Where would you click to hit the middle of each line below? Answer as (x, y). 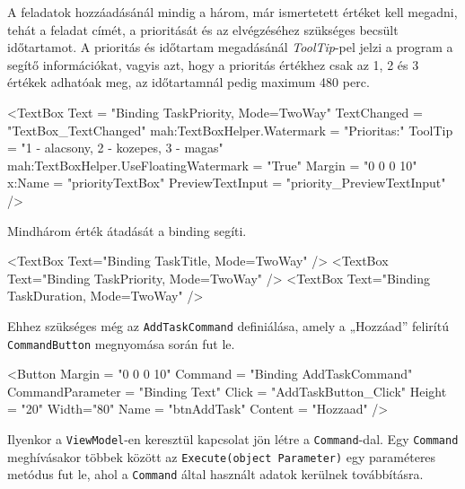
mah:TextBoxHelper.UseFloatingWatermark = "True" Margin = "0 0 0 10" (212, 165)
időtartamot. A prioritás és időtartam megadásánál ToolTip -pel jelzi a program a (230, 47)
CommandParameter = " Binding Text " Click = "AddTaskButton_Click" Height (227, 391)
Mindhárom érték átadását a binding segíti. (127, 230)
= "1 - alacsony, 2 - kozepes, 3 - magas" (115, 148)
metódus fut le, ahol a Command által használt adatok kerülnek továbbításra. (215, 474)
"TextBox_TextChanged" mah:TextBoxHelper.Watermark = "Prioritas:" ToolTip (230, 130)
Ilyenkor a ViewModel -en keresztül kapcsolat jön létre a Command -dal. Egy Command (233, 439)
